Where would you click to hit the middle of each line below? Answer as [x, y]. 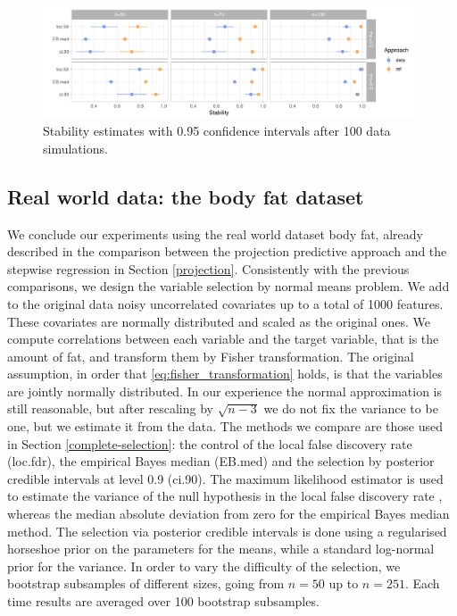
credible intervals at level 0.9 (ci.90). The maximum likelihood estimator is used [225, 478]
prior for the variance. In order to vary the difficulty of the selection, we [204, 566]
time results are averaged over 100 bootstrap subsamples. [163, 601]
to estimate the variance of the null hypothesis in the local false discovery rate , [225, 496]
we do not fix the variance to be [351, 408]
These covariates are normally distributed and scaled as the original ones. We [219, 321]
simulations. [75, 148]
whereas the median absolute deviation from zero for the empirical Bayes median [228, 514]
